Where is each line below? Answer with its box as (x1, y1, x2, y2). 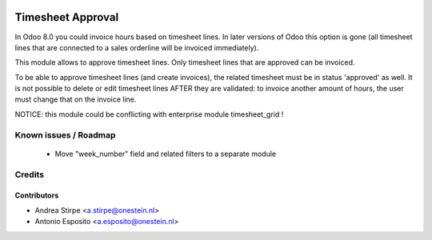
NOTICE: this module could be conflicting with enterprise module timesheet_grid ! (14, 109, 284, 119)
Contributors (14, 190, 59, 200)
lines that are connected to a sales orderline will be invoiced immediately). (14, 42, 259, 52)
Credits (14, 169, 44, 180)
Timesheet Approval (14, 10, 119, 24)
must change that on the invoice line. (14, 94, 137, 104)
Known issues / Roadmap (14, 129, 116, 140)
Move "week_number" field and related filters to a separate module (54, 149, 276, 158)
